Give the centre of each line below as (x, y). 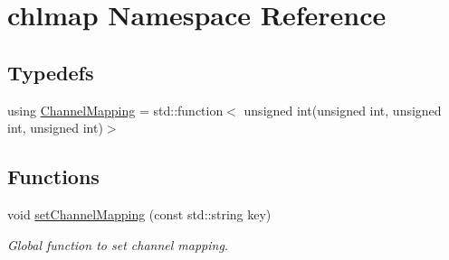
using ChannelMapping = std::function (115, 110)
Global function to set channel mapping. (118, 244)
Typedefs (51, 72)
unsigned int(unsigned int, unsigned (343, 110)
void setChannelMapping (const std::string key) (139, 214)
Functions (53, 176)
